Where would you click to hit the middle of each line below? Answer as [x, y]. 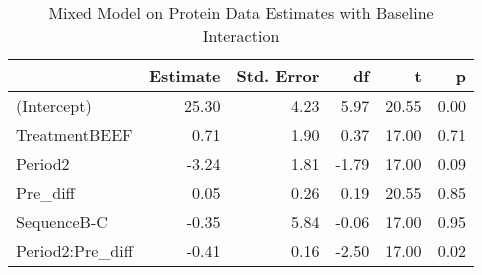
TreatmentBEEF [74, 134]
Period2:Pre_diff [75, 250]
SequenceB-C [62, 221]
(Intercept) [54, 105]
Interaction [241, 35]
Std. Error [278, 75]
